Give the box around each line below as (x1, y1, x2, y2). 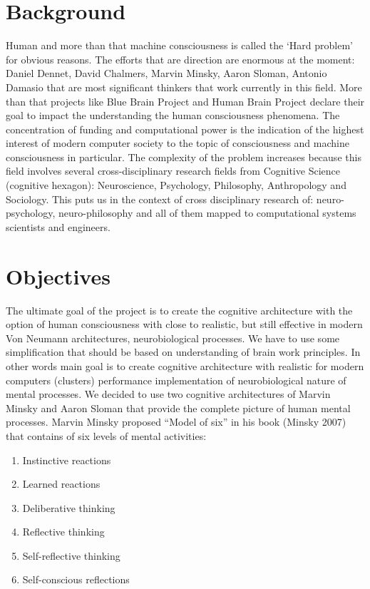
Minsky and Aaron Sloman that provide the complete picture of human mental (6, 400, 351, 415)
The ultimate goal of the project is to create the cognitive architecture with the (6, 302, 353, 317)
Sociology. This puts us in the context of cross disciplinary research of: (6, 191, 314, 206)
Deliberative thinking (22, 500, 115, 515)
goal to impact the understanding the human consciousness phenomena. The (6, 108, 340, 123)
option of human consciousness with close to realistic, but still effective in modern (6, 317, 363, 332)
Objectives (6, 261, 111, 290)
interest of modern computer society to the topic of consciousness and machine (6, 135, 349, 150)
